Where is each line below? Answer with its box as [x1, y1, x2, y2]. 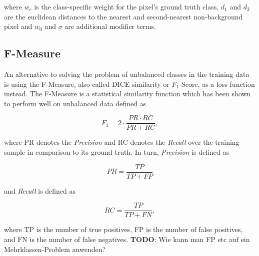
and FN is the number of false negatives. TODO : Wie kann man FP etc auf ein [4, 234, 250, 244]
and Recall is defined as [4, 185, 76, 196]
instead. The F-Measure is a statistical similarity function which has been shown [4, 88, 251, 99]
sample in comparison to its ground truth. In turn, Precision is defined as [4, 147, 229, 157]
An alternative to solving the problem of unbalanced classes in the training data [4, 68, 249, 79]
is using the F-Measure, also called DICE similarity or [4, 78, 169, 89]
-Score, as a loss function [179, 78, 255, 89]
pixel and [4, 21, 32, 31]
